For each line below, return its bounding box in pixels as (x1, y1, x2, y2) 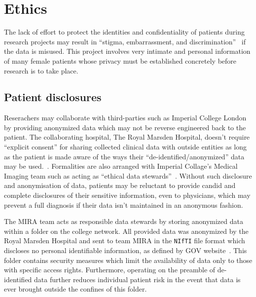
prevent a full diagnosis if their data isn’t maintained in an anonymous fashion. (4, 199, 243, 210)
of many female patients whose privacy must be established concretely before (4, 55, 237, 66)
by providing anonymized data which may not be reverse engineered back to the (4, 122, 246, 132)
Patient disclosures (4, 89, 102, 105)
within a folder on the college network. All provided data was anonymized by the (4, 225, 249, 236)
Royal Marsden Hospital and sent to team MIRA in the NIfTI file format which (4, 235, 245, 246)
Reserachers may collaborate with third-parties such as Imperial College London (4, 112, 247, 123)
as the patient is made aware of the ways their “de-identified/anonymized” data (4, 151, 245, 161)
